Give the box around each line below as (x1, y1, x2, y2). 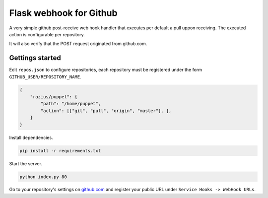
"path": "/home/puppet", (40, 101, 101, 107)
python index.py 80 (19, 174, 67, 180)
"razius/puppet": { (30, 94, 78, 99)
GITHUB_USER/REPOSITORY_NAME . (9, 73, 81, 79)
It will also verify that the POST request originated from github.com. (9, 41, 147, 47)
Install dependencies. (9, 134, 53, 140)
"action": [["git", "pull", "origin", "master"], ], (40, 108, 172, 114)
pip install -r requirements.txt (19, 148, 101, 153)
